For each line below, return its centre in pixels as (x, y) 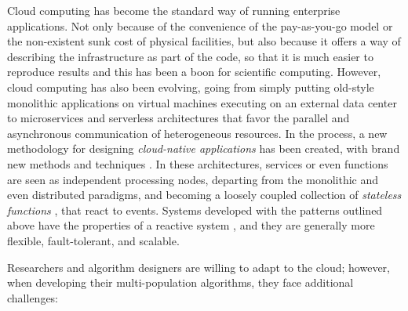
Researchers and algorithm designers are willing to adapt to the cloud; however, (199, 267)
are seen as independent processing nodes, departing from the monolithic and (193, 179)
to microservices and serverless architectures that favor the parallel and (178, 118)
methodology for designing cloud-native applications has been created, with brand (204, 148)
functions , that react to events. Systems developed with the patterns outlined (195, 210)
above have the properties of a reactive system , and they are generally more (191, 225)
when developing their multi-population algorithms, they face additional (180, 282)
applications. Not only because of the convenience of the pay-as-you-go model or (200, 25)
